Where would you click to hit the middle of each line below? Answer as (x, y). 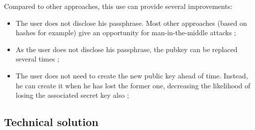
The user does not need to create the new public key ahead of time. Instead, (132, 75)
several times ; (38, 59)
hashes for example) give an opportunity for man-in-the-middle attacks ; (126, 32)
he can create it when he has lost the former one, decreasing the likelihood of (133, 85)
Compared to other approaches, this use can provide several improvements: (118, 6)
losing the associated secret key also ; (72, 95)
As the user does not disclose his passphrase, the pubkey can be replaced (127, 49)
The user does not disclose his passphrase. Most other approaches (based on (131, 23)
